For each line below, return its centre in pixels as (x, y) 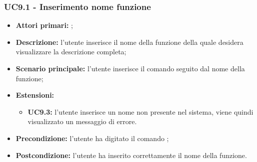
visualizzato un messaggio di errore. (82, 121)
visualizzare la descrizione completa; (71, 52)
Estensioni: (35, 95)
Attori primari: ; (44, 25)
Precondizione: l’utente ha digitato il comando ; (92, 138)
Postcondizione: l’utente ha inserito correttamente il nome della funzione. (131, 155)
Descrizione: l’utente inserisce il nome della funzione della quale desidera (129, 42)
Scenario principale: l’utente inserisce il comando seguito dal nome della (130, 68)
